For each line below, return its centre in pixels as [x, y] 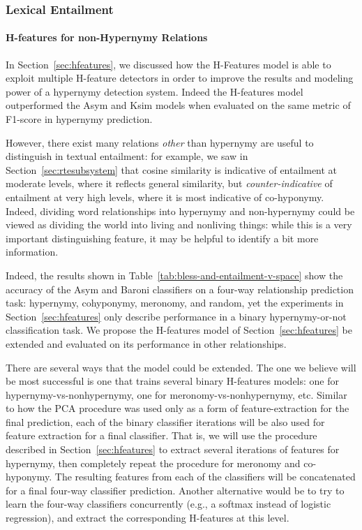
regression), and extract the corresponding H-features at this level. [148, 518]
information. [32, 252]
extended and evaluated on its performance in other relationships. [146, 343]
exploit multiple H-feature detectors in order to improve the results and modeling [180, 78]
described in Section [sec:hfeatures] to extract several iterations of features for [173, 449]
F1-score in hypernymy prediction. [79, 119]
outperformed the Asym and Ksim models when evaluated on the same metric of [178, 105]
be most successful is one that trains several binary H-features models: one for [173, 381]
